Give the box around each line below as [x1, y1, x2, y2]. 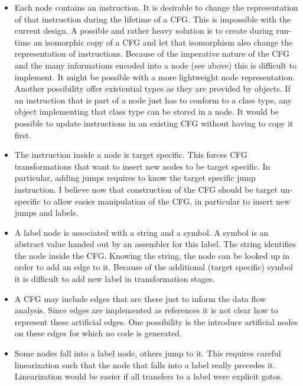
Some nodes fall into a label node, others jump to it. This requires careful [14, 347, 281, 359]
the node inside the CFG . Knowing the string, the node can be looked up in [14, 249, 290, 261]
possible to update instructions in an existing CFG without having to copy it [14, 116, 294, 129]
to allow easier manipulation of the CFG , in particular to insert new [43, 194, 290, 207]
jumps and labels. [14, 206, 79, 219]
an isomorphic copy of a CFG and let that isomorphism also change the [33, 35, 293, 48]
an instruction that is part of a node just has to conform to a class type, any [14, 93, 292, 106]
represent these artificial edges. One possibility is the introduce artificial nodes [14, 315, 298, 327]
